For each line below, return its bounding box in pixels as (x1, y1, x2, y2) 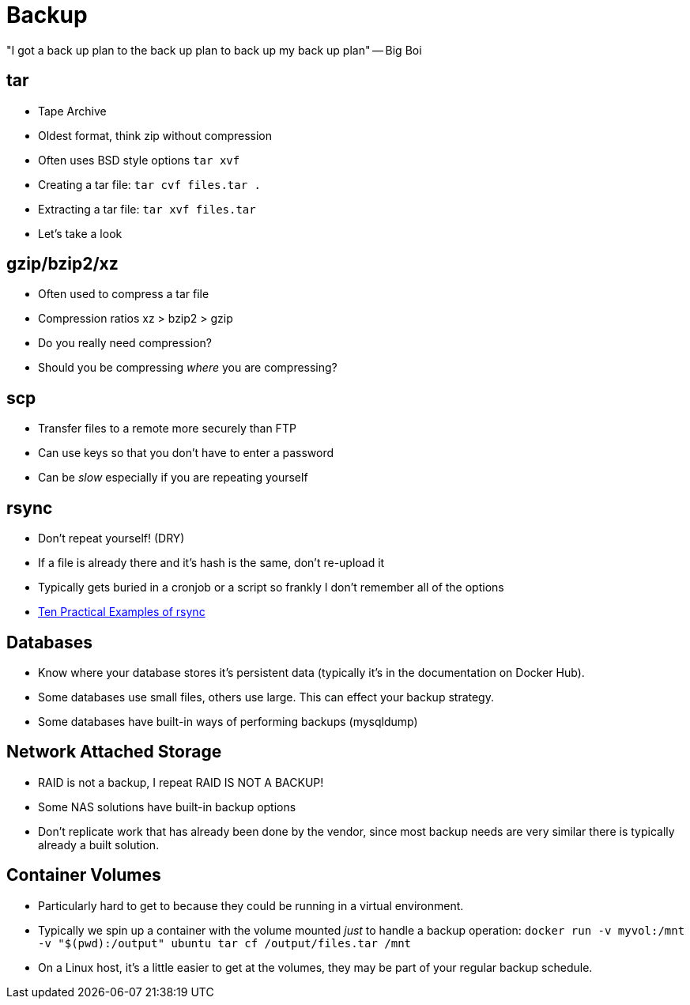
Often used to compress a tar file (38, 287, 209, 301)
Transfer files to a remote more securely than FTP (38, 421, 296, 436)
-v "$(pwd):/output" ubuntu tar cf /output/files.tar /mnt (38, 936, 412, 950)
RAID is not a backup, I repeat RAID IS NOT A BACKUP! (38, 775, 324, 789)
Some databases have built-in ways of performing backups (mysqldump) (38, 714, 418, 728)
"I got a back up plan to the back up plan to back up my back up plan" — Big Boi (6, 43, 422, 57)
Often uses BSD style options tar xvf (38, 153, 240, 167)
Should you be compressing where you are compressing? (38, 361, 337, 375)
